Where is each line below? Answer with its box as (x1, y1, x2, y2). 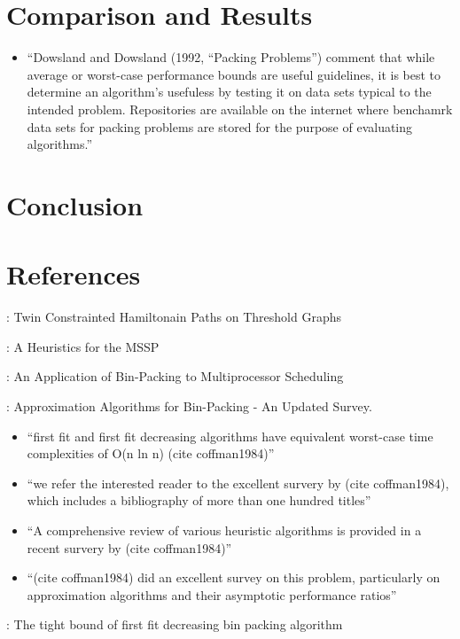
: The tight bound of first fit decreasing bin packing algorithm (6, 615, 343, 634)
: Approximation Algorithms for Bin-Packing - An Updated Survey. (6, 396, 372, 415)
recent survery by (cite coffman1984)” (27, 538, 232, 557)
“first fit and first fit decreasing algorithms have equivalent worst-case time (27, 426, 433, 445)
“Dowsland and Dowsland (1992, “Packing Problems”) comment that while (27, 48, 435, 66)
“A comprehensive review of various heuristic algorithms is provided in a (27, 520, 422, 539)
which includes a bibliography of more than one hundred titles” (27, 491, 371, 510)
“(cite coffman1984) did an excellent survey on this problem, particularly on (27, 568, 441, 587)
